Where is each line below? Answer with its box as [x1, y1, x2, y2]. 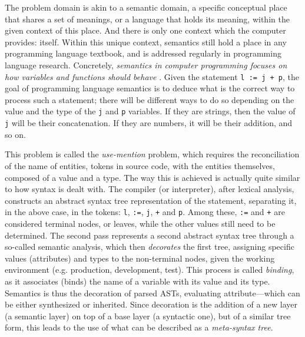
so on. [5, 128, 26, 140]
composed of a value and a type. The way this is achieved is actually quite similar [5, 171, 300, 183]
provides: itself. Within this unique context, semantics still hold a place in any [5, 35, 287, 48]
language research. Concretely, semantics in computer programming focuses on [5, 58, 287, 71]
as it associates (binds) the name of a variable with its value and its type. [5, 275, 270, 287]
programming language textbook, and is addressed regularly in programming [5, 47, 281, 60]
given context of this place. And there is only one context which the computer [5, 24, 286, 37]
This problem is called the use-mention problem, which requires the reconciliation [5, 148, 300, 160]
